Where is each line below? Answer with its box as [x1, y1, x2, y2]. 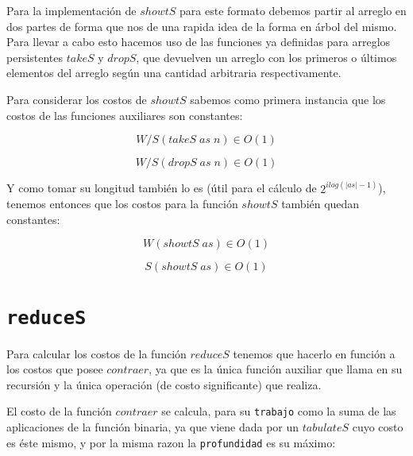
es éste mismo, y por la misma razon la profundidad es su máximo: [6, 434, 336, 450]
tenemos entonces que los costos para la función [6, 195, 238, 212]
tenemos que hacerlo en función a [233, 345, 396, 361]
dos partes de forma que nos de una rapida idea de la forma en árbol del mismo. [6, 17, 397, 34]
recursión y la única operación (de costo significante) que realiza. [6, 376, 322, 392]
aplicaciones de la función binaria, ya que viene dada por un [6, 419, 299, 435]
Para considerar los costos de [6, 91, 147, 107]
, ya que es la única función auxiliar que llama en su [149, 361, 403, 377]
